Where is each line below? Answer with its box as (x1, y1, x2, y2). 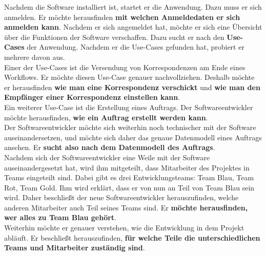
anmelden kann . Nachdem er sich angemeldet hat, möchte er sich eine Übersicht (4, 22, 262, 32)
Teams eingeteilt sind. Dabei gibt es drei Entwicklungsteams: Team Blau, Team (4, 172, 254, 183)
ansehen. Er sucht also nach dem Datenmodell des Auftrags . (4, 142, 215, 153)
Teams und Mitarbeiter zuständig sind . (4, 242, 145, 253)
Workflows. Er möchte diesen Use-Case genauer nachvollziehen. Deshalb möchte (4, 72, 255, 82)
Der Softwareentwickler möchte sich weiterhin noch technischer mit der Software (4, 122, 256, 133)
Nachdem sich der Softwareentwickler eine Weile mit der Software (4, 152, 210, 162)
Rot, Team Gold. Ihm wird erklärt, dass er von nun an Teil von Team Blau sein (4, 182, 255, 193)
